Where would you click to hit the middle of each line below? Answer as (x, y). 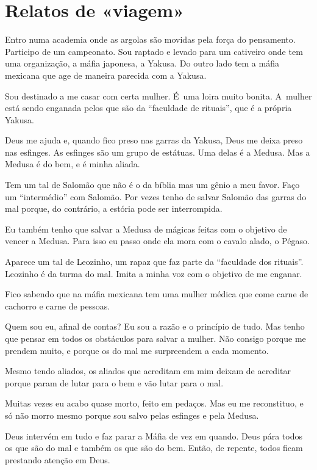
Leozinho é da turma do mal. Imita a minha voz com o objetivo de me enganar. (154, 273)
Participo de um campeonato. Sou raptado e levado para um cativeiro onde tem (154, 51)
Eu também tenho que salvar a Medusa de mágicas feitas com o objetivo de (146, 229)
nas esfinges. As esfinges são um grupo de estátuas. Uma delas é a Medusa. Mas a (158, 152)
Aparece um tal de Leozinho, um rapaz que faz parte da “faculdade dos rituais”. (154, 262)
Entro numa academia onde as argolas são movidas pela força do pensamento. (150, 39)
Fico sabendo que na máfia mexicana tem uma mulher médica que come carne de (157, 294)
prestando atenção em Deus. (58, 459)
